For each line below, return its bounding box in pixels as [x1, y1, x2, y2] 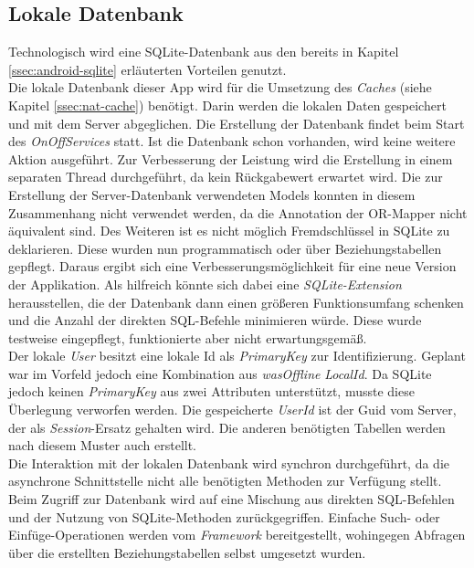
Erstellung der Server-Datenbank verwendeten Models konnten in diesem [8, 184, 416, 204]
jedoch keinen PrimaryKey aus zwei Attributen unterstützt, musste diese [8, 382, 415, 401]
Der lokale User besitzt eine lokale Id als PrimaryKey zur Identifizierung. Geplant [8, 346, 466, 365]
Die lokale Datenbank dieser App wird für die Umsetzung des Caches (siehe [8, 78, 432, 97]
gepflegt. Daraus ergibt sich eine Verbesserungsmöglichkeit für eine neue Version [8, 257, 457, 276]
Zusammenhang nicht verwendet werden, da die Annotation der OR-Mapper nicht [8, 203, 468, 222]
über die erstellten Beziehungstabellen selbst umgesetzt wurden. [8, 542, 366, 562]
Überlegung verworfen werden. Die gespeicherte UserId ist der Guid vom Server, [8, 400, 457, 419]
